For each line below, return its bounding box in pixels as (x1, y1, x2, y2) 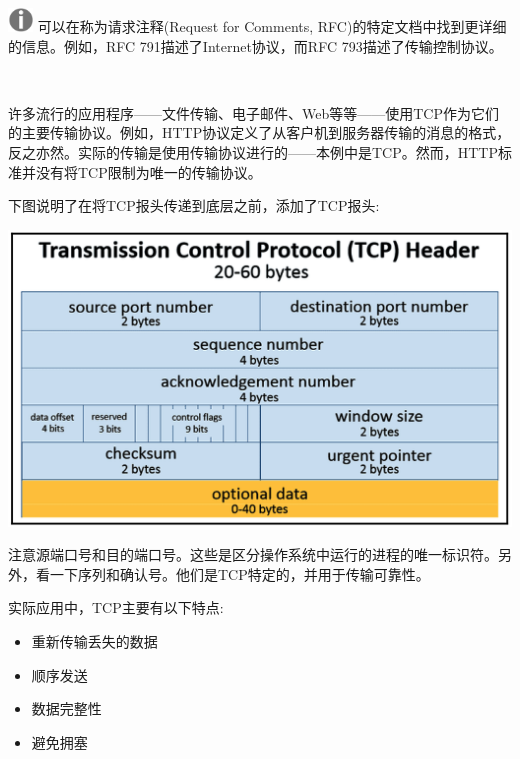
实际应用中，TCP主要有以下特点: (8, 597, 224, 618)
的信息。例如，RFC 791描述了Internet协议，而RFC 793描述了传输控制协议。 (8, 35, 503, 56)
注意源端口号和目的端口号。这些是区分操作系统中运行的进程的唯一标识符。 (8, 544, 498, 565)
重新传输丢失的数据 (31, 630, 158, 651)
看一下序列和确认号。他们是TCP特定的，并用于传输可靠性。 (35, 563, 430, 584)
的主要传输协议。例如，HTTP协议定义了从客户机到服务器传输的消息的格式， (8, 122, 511, 143)
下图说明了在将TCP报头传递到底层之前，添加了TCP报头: (8, 195, 380, 216)
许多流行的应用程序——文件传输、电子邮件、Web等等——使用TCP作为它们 (8, 102, 499, 123)
